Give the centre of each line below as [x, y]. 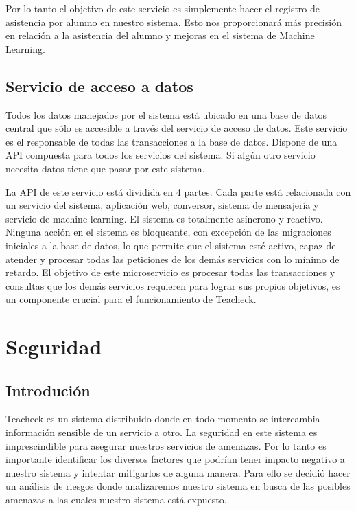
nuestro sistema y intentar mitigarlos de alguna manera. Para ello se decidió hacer [178, 472]
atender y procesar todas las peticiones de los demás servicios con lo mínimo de [173, 259]
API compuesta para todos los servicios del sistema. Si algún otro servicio [161, 155]
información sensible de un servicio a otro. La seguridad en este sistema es [162, 432]
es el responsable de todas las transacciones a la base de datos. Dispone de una [171, 141]
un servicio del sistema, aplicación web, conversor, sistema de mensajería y [162, 205]
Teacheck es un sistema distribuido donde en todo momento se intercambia [163, 419]
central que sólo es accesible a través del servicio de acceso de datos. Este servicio [177, 128]
